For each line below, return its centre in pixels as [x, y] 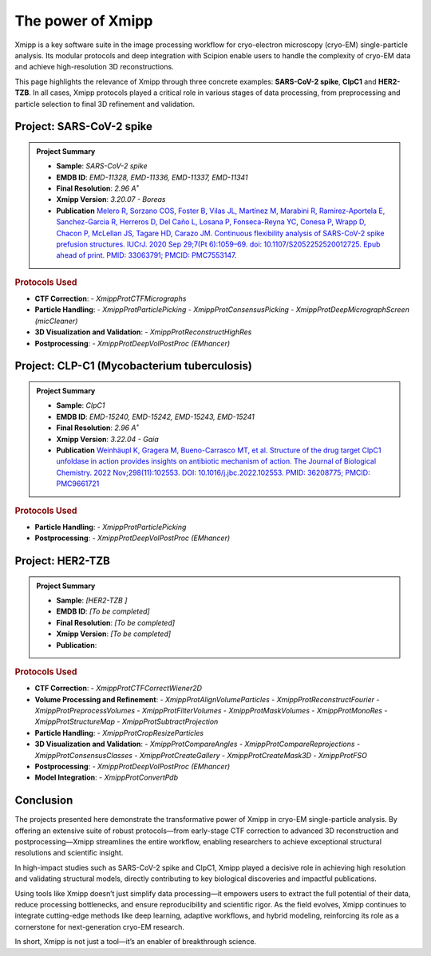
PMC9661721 [78, 484]
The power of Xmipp [84, 21]
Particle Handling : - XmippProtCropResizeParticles [119, 733]
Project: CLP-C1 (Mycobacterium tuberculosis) [134, 366]
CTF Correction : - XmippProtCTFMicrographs [111, 298]
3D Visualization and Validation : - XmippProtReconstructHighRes [143, 332]
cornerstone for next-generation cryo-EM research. [100, 926]
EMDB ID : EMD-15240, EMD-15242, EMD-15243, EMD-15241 [155, 417]
